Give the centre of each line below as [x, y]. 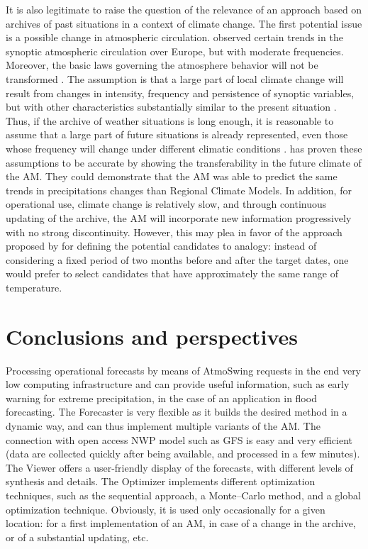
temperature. [34, 287]
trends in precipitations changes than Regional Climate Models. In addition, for [179, 190]
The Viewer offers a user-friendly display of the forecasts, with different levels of [179, 467]
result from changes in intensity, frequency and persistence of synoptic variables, [180, 93]
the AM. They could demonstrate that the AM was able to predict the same [172, 176]
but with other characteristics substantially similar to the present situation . [171, 107]
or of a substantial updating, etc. [77, 537]
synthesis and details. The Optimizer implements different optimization [161, 481]
